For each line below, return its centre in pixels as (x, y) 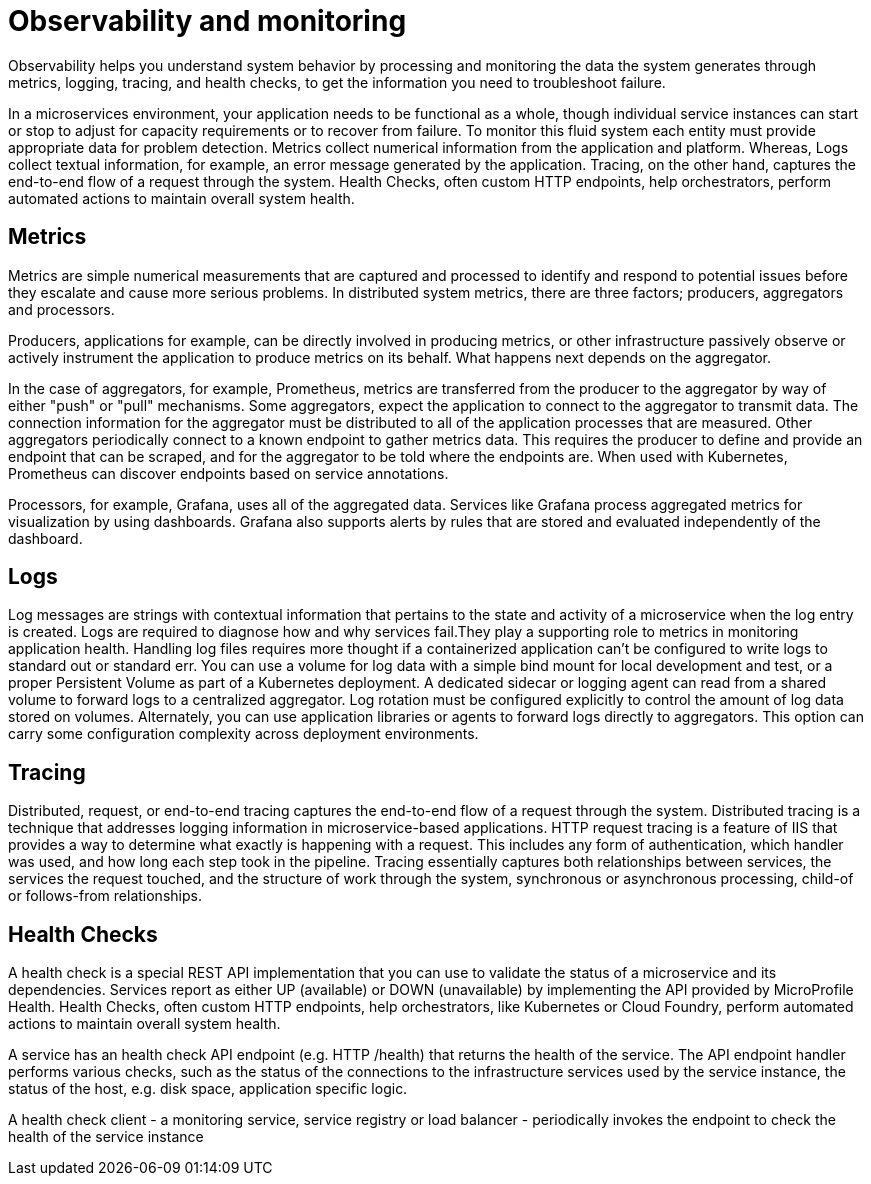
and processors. (61, 309)
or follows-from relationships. (105, 896)
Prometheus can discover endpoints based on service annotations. (228, 473)
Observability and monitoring (207, 21)
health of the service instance (106, 1137)
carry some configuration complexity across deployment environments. (243, 734)
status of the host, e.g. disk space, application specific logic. (208, 1089)
